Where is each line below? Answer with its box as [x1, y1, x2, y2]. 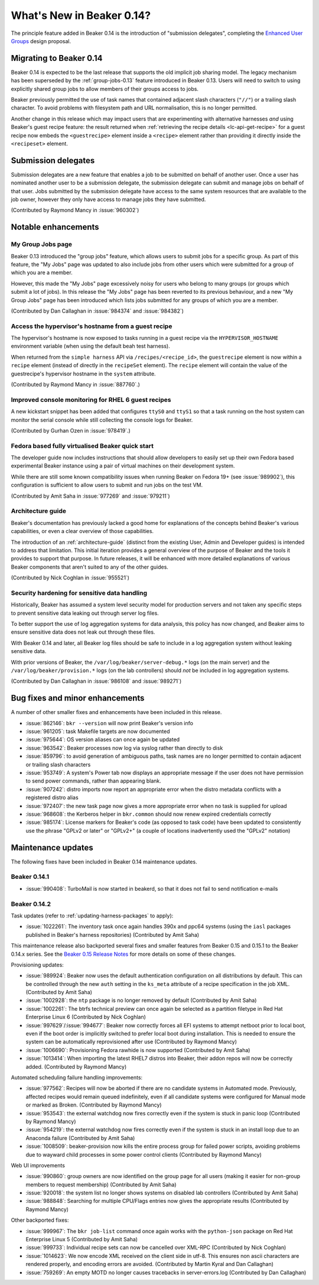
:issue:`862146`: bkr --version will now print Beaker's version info [25, 719, 193, 726]
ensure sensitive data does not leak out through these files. [11, 628, 155, 635]
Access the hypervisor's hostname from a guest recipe [11, 322, 172, 330]
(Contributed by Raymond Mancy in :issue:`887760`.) [11, 381, 140, 388]
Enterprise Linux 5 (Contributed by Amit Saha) [25, 1236, 138, 1243]
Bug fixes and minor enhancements [11, 693, 145, 703]
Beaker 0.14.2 [11, 900, 51, 908]
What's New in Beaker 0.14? [11, 9, 151, 22]
